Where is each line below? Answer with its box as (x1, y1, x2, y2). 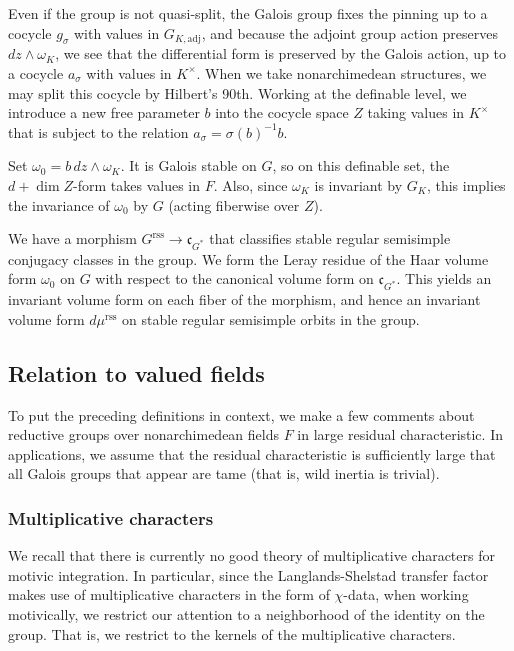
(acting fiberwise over (168, 194, 300, 215)
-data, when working (343, 584, 469, 605)
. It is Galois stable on (120, 155, 257, 176)
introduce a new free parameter (8, 102, 200, 123)
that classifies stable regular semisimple (209, 228, 451, 249)
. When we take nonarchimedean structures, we (196, 62, 487, 83)
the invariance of (8, 194, 110, 215)
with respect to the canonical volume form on (95, 268, 374, 289)
